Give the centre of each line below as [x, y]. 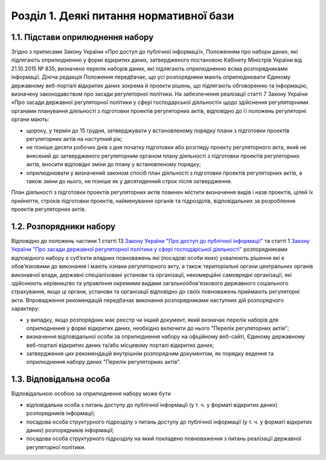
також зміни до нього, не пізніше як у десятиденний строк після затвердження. [129, 181]
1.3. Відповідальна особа [61, 379]
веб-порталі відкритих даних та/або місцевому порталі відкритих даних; [120, 345]
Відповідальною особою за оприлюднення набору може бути [91, 394]
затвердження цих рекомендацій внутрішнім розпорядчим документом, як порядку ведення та [150, 354]
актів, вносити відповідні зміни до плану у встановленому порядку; [114, 164]
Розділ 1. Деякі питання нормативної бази [123, 16]
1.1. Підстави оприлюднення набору [82, 37]
